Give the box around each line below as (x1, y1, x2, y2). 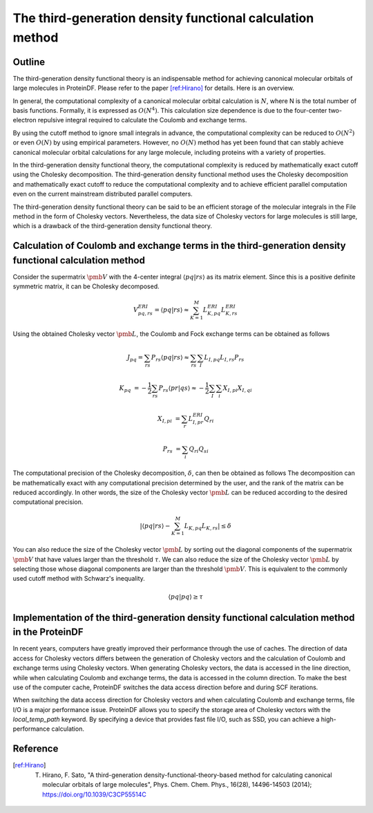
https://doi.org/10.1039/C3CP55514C (42, 790, 146, 798)
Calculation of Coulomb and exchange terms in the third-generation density (12, 240, 346, 252)
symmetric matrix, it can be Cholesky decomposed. (12, 282, 160, 290)
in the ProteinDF (12, 626, 84, 638)
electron (12, 116, 37, 124)
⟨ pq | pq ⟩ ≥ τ (168, 592, 204, 601)
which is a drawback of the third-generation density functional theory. (12, 222, 213, 230)
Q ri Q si (189, 445, 209, 455)
